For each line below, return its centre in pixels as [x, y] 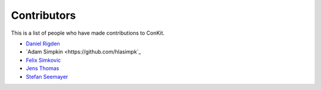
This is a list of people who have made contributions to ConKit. [88, 33]
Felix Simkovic [43, 60]
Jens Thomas [43, 68]
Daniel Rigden [43, 44]
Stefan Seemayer [47, 76]
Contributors [44, 15]
